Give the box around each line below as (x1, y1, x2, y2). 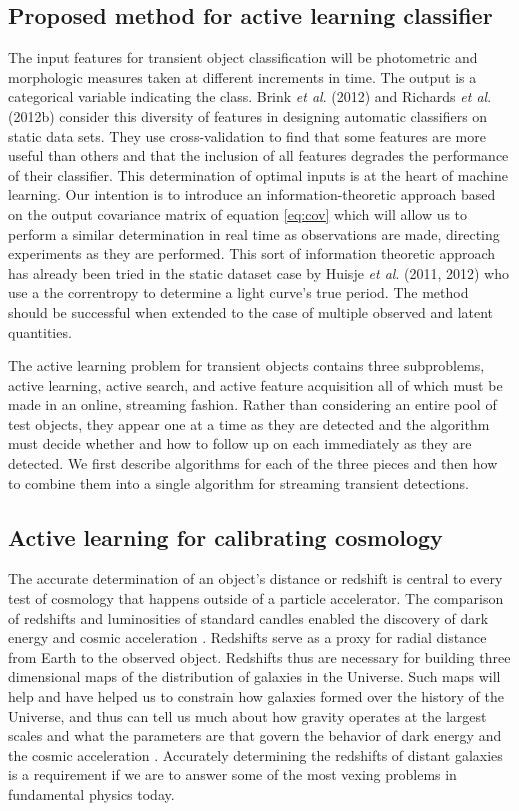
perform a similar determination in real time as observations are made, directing (8, 223, 500, 244)
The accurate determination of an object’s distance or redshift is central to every (8, 568, 503, 589)
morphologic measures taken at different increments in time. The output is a (8, 66, 477, 87)
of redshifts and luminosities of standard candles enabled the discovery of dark (8, 607, 489, 628)
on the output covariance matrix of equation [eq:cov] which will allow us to (8, 203, 468, 224)
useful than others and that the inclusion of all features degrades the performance (8, 145, 509, 166)
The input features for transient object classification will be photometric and (8, 47, 478, 68)
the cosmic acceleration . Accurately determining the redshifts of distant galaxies (8, 744, 503, 765)
